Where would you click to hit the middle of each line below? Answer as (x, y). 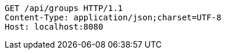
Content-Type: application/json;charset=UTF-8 (113, 17)
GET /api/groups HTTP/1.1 (64, 8)
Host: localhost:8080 (54, 27)
